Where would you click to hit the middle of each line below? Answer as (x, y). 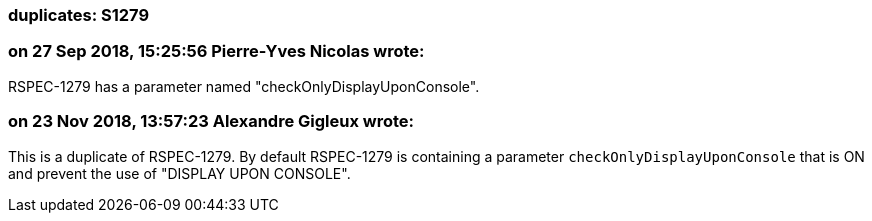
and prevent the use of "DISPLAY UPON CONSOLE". (179, 173)
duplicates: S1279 (79, 15)
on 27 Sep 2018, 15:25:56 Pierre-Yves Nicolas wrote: (216, 51)
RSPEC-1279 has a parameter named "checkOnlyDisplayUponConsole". (244, 86)
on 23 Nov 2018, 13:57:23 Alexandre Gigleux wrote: (211, 121)
